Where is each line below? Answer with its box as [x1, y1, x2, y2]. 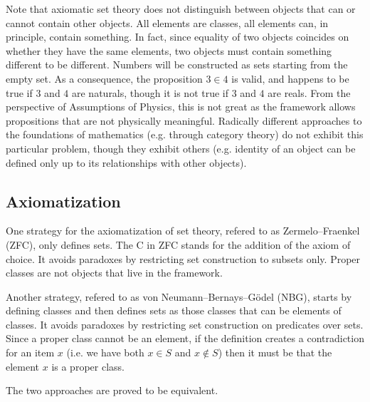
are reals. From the [268, 85, 351, 100]
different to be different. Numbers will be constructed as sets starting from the [6, 57, 348, 72]
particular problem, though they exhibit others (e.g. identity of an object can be [6, 140, 356, 155]
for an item [6, 345, 55, 360]
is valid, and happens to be [231, 71, 349, 86]
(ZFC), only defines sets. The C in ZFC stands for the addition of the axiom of [6, 237, 351, 252]
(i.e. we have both [66, 345, 144, 360]
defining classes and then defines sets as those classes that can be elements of [6, 303, 342, 318]
